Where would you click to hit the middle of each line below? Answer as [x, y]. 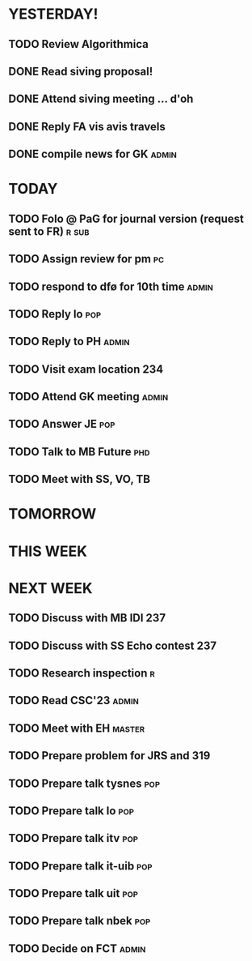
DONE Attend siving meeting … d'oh [101, 99]
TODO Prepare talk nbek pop [80, 921]
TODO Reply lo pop [55, 314]
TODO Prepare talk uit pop [73, 893]
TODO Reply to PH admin [69, 342]
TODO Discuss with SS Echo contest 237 [112, 645]
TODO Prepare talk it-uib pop [80, 866]
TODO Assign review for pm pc [86, 259]
